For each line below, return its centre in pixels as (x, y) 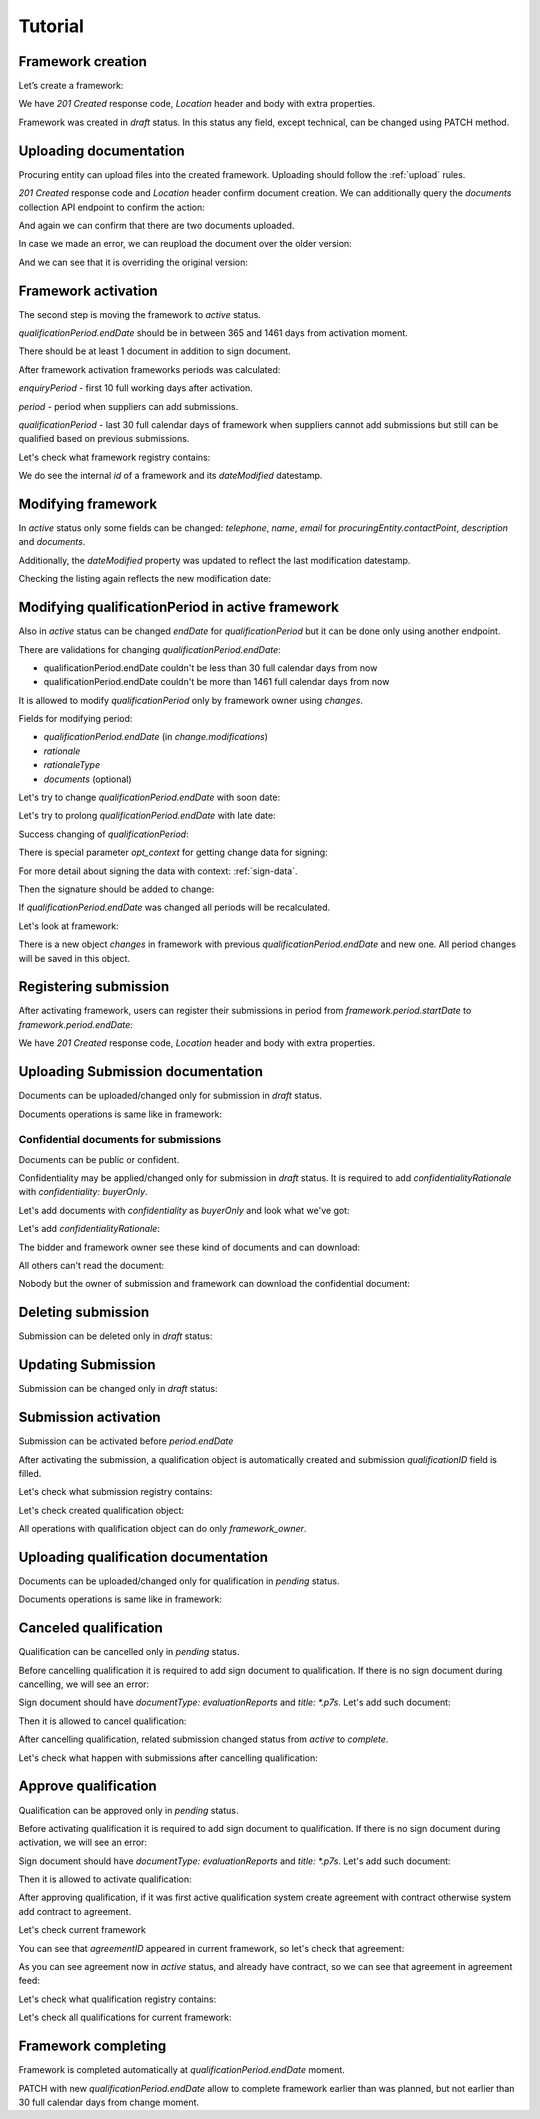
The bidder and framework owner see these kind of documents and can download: (189, 1247)
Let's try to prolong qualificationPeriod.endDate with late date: (147, 816)
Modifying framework (88, 503)
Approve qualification (87, 1786)
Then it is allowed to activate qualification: (105, 1879)
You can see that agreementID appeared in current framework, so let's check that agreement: (211, 1948)
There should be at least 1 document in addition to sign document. (154, 351)
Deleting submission (84, 1312)
